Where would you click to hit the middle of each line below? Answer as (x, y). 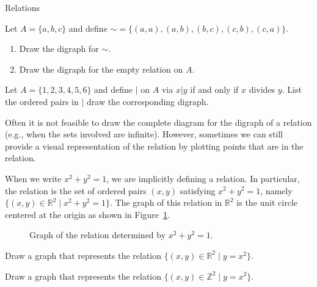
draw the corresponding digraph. (148, 101)
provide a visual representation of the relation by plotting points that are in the (154, 146)
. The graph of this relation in (166, 202)
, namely (276, 190)
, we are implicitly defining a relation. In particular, (203, 178)
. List (292, 89)
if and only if (214, 89)
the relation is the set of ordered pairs (76, 190)
